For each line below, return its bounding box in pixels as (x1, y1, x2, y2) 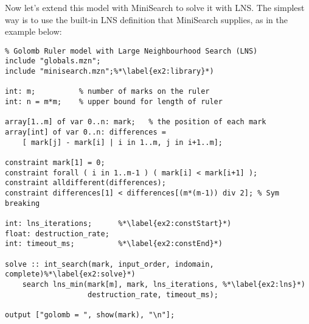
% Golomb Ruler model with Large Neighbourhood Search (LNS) (5, 46, 258, 55)
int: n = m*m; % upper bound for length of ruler (5, 97, 223, 107)
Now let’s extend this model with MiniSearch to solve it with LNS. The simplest (5, 1, 305, 13)
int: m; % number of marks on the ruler (5, 87, 210, 96)
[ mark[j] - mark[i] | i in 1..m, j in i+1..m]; (22, 138, 223, 147)
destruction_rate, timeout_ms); (88, 290, 218, 299)
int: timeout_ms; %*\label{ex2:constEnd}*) (5, 239, 223, 248)
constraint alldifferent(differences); (5, 178, 166, 188)
